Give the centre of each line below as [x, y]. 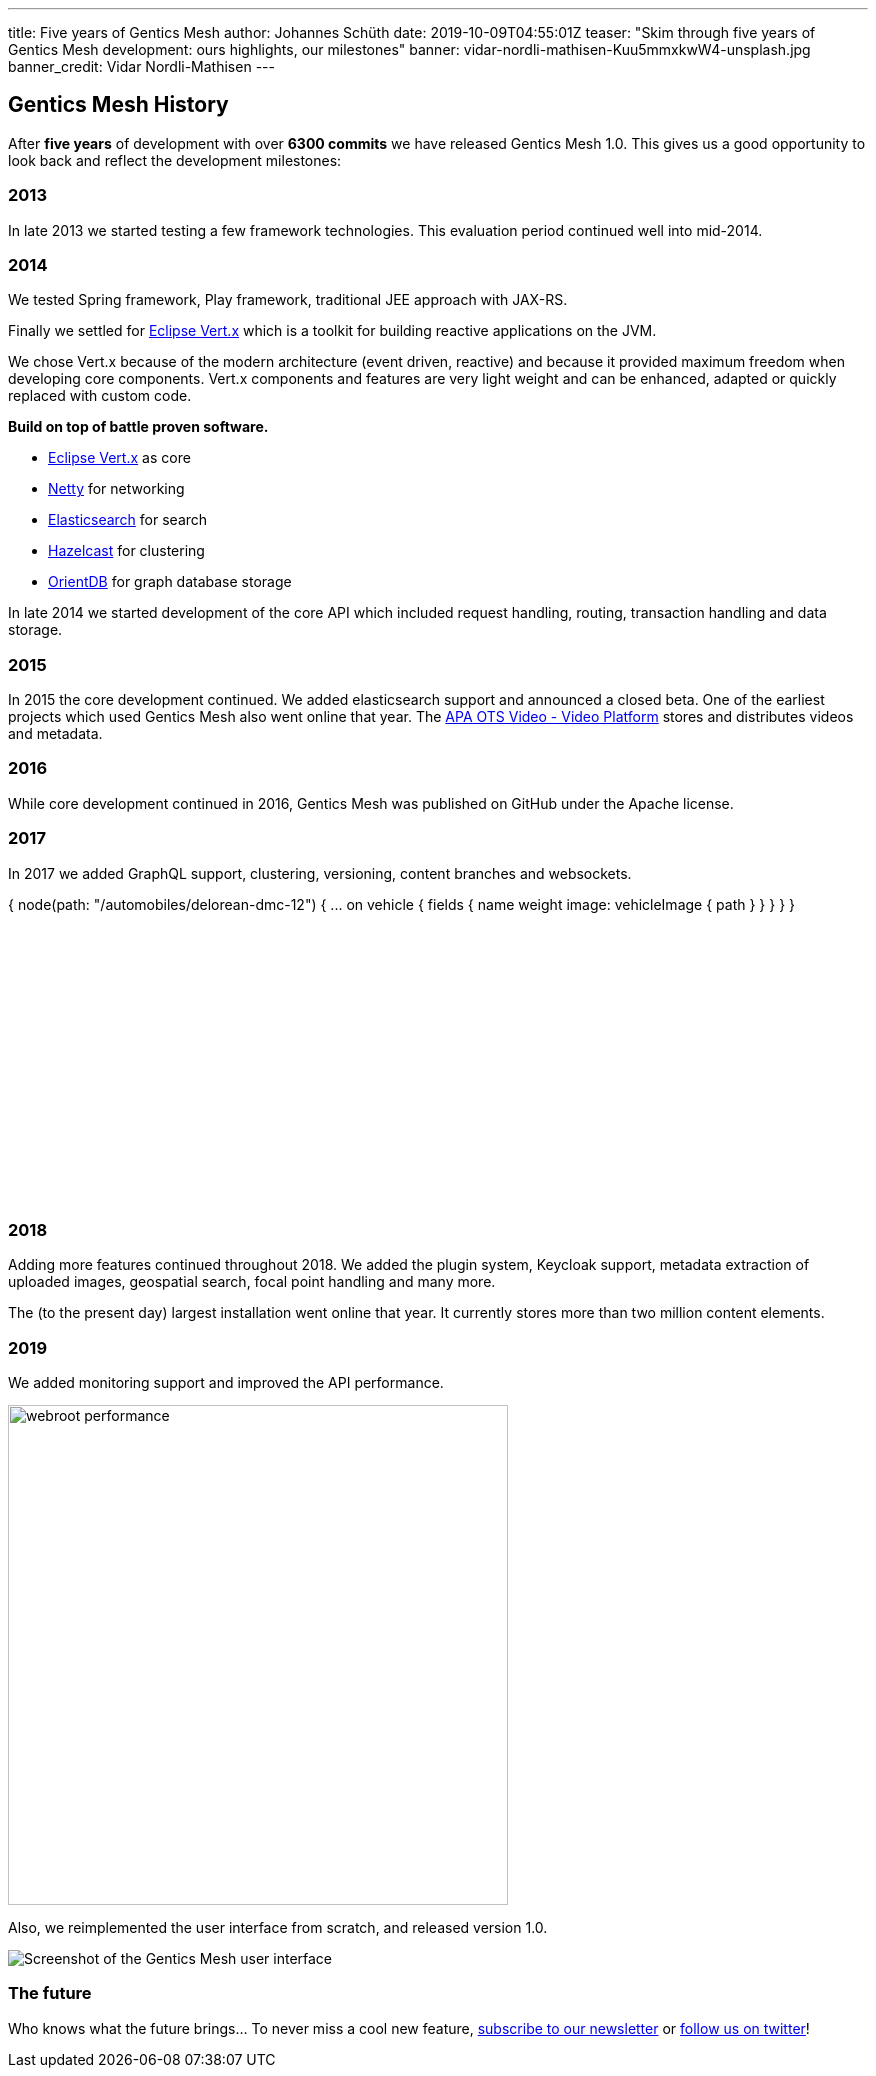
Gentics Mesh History [118, 105]
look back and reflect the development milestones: [175, 160]
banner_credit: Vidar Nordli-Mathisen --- [141, 66]
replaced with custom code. [100, 396]
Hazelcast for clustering [126, 551]
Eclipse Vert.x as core [119, 458]
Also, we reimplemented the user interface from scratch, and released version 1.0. [278, 1928]
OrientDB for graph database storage [170, 582]
